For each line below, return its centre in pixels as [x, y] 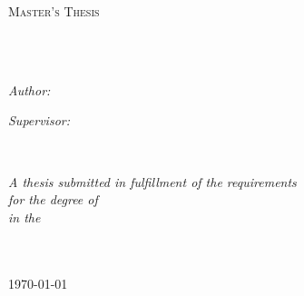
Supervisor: [39, 120]
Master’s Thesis [54, 11]
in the [25, 217]
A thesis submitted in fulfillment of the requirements [152, 181]
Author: [29, 89]
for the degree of [53, 199]
